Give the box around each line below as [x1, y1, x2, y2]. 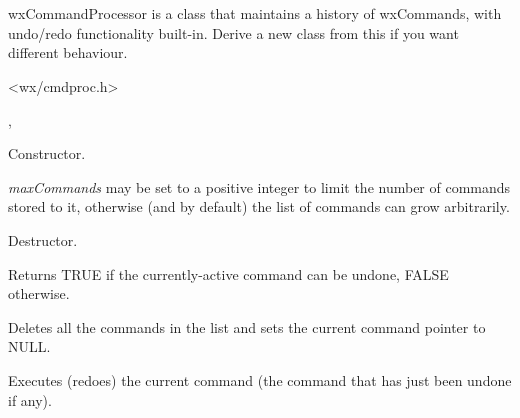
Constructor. [8, 143, 86, 164]
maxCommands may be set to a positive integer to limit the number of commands [8, 176, 511, 197]
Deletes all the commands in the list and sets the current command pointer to [8, 316, 486, 337]
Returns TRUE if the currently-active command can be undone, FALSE [8, 263, 449, 284]
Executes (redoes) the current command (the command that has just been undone [8, 369, 512, 390]
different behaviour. [8, 42, 128, 63]
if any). [8, 389, 52, 410]
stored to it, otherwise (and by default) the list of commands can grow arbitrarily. [8, 196, 510, 217]
